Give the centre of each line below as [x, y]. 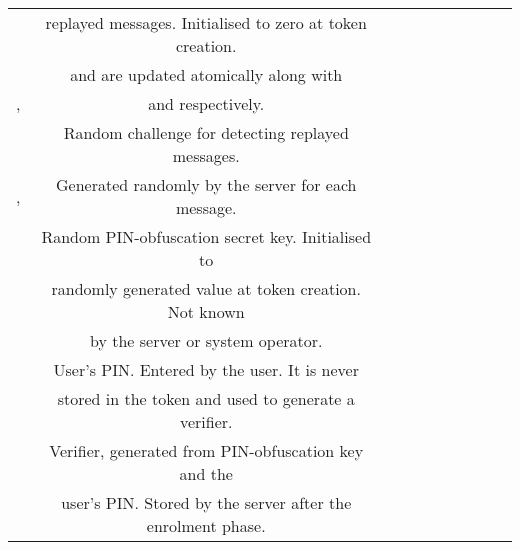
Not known [206, 311]
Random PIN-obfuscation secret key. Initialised [206, 236]
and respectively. [206, 103]
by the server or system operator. [206, 340]
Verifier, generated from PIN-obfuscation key [206, 450]
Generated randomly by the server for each [206, 184]
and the [206, 473]
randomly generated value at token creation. [206, 288]
